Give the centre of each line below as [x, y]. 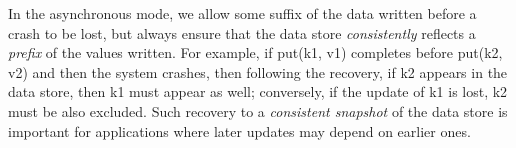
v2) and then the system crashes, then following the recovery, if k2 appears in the [258, 71]
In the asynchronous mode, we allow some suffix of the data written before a [242, 13]
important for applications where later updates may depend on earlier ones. [239, 130]
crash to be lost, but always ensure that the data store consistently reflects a [242, 32]
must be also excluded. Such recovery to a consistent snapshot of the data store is [258, 110]
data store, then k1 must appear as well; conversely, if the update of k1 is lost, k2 [258, 91]
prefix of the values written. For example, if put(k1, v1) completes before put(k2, [255, 52]
